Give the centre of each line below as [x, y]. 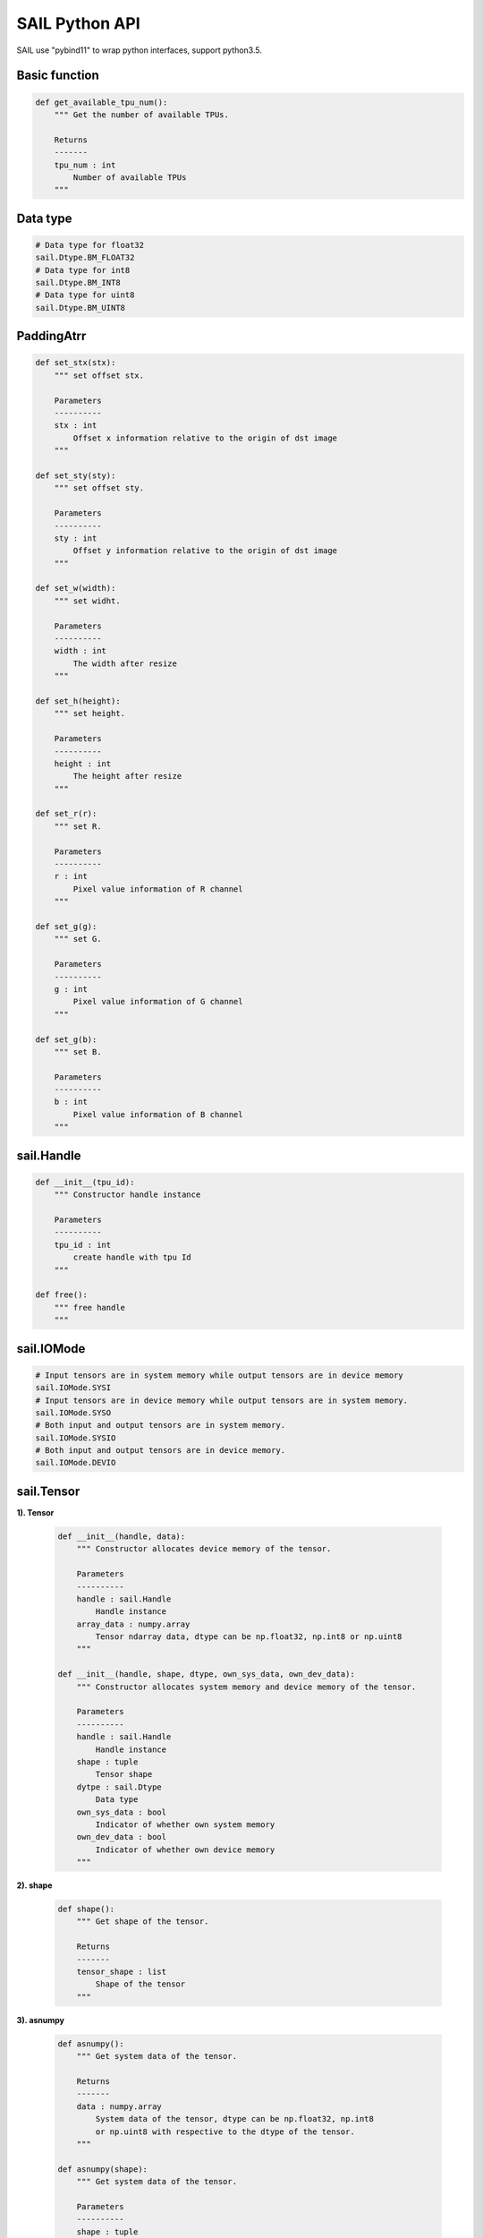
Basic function [58, 76]
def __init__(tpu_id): [85, 1182]
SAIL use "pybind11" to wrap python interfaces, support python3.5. [140, 50]
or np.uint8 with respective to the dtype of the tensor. [225, 2131]
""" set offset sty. [99, 488]
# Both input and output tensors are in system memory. [161, 1425]
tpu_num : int [85, 165]
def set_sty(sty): [76, 475]
